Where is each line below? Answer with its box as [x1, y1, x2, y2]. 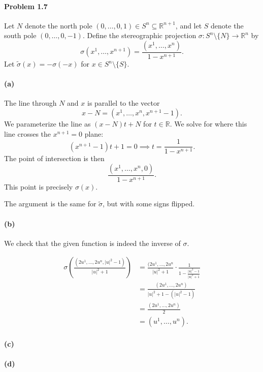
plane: [84, 128, 104, 139]
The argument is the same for [4, 198, 96, 209]
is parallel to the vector [87, 98, 160, 108]
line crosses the [4, 128, 51, 139]
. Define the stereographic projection [82, 30, 196, 41]
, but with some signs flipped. [103, 198, 195, 209]
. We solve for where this [170, 118, 247, 129]
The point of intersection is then [4, 153, 105, 164]
